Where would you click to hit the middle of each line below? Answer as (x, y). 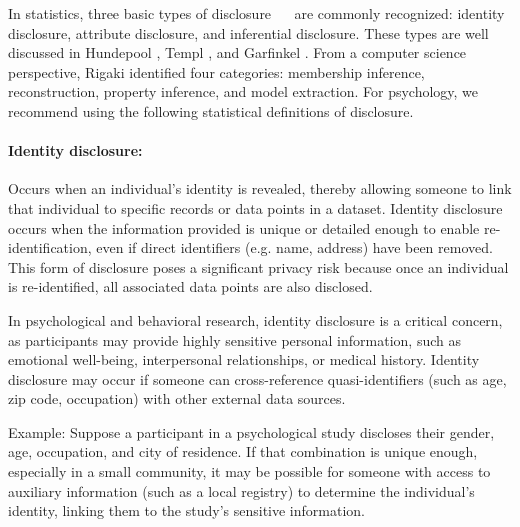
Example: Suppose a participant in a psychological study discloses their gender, (251, 431)
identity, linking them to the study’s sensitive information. (186, 510)
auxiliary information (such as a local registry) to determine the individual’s (241, 490)
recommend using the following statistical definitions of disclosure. (211, 110)
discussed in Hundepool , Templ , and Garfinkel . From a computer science (237, 52)
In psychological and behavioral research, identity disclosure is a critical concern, (255, 319)
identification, (50, 247)
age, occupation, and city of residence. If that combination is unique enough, (243, 451)
